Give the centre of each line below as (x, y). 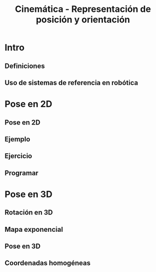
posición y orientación (83, 20)
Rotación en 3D (29, 213)
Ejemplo (17, 139)
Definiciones (25, 66)
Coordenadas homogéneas (48, 263)
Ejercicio (18, 156)
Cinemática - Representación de (83, 9)
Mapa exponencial (34, 229)
